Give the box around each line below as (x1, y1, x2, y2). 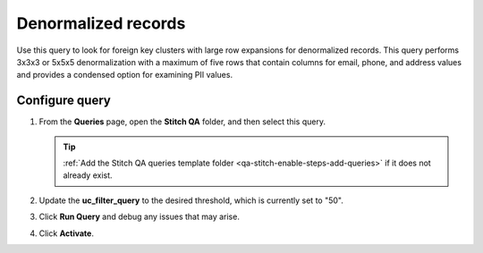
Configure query (16, 93, 111, 108)
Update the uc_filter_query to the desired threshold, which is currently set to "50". (38, 195, 343, 206)
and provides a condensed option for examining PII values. (16, 70, 233, 80)
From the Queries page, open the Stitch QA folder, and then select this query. (38, 116, 326, 127)
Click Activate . (38, 228, 94, 239)
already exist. (63, 170, 113, 181)
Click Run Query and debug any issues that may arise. (38, 211, 241, 223)
